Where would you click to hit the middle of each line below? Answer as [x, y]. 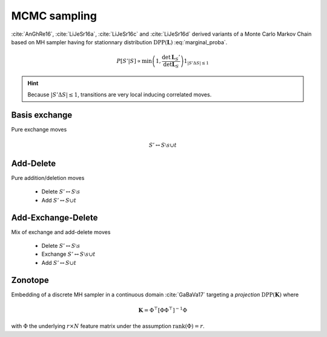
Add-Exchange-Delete [54, 217]
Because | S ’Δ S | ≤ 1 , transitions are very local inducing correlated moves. [120, 95]
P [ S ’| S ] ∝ [129, 61]
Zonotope [30, 280]
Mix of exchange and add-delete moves [61, 232]
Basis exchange [42, 115]
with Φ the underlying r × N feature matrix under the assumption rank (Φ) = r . [108, 326]
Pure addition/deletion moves [48, 178]
